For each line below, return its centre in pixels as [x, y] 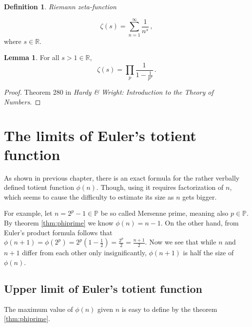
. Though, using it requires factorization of [160, 187]
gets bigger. [200, 196]
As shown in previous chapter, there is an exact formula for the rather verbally [122, 177]
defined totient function [39, 187]
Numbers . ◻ [22, 101]
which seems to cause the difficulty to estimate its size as [89, 196]
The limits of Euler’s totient [100, 135]
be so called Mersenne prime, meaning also [165, 213]
